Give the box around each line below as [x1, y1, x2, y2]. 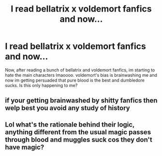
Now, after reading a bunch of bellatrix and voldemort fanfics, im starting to [5, 67, 155, 73]
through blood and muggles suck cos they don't [5, 135, 152, 143]
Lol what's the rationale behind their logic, [5, 120, 134, 128]
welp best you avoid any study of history [5, 104, 130, 112]
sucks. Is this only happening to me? [5, 82, 78, 88]
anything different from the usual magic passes [5, 128, 151, 136]
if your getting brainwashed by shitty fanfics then [5, 97, 158, 105]
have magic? [5, 143, 44, 151]
